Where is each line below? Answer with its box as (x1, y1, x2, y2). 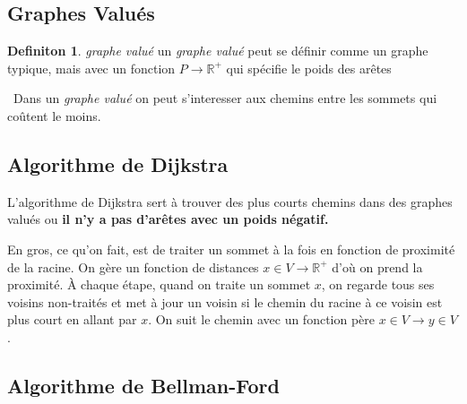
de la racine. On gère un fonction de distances (7, 257, 259, 276)
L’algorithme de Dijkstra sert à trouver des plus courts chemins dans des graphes (7, 192, 453, 211)
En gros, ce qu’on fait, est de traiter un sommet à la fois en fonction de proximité (7, 239, 455, 258)
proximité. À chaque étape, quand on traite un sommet (7, 275, 311, 294)
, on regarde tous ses (321, 275, 435, 294)
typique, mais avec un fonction (7, 58, 176, 77)
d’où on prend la (332, 257, 423, 276)
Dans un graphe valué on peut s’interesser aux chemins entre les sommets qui (13, 89, 437, 107)
